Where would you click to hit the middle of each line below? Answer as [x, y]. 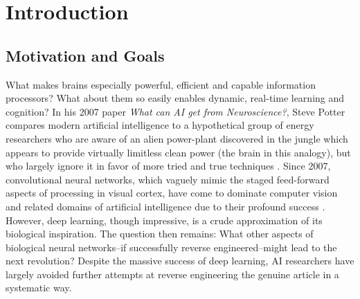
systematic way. [39, 288]
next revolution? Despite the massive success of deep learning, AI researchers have [180, 261]
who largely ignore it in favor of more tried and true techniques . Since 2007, [168, 166]
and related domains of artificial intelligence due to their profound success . [165, 206]
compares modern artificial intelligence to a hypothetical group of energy [160, 125]
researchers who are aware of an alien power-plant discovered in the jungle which [177, 138]
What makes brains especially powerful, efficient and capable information [161, 84]
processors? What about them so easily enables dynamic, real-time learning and [175, 98]
